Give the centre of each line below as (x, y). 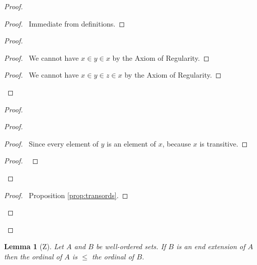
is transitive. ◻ (224, 143)
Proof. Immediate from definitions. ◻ (65, 23)
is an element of (131, 143)
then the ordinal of (33, 256)
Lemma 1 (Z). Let (34, 246)
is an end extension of (211, 246)
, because (177, 143)
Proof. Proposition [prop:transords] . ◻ (66, 195)
